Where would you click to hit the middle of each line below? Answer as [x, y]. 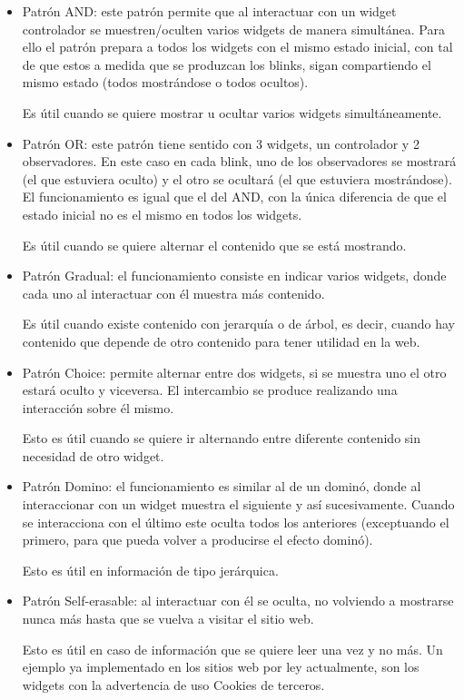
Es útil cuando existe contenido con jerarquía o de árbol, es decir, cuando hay [239, 324]
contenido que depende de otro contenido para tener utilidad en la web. [221, 341]
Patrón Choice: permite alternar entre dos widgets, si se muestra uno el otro [234, 372]
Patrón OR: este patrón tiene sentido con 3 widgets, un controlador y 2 [221, 143]
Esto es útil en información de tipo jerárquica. [150, 570]
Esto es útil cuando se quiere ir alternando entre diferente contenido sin [221, 438]
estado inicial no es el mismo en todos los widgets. [162, 214]
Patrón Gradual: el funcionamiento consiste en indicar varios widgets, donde [234, 276]
